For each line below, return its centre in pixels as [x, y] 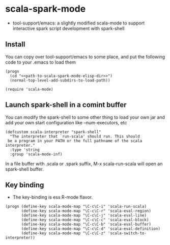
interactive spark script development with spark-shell [68, 28]
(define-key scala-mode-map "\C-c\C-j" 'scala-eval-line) [84, 215]
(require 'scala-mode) [29, 89]
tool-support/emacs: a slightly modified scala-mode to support [79, 23]
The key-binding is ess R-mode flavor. [53, 197]
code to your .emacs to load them [41, 62]
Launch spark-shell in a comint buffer [66, 105]
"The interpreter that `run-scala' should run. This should [75, 136]
